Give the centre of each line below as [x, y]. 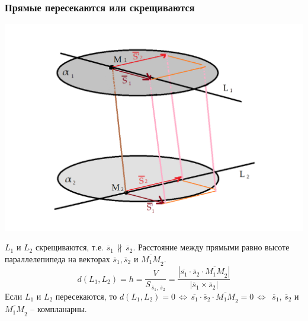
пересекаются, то [86, 296]
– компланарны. [59, 309]
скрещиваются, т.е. [69, 247]
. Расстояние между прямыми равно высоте [211, 247]
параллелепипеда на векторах [57, 258]
